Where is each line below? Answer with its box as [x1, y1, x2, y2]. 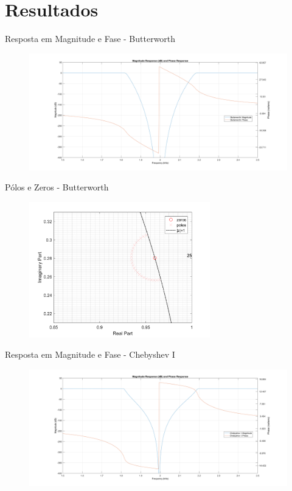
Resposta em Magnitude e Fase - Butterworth [5, 32, 176, 45]
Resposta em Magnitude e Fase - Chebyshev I [5, 348, 175, 361]
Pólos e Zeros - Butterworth [5, 181, 109, 193]
